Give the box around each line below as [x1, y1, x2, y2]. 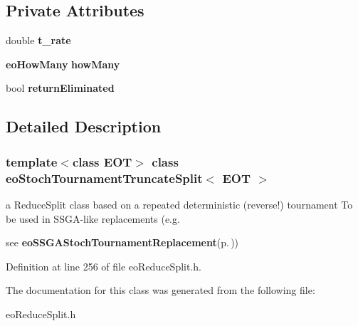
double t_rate [6, 33, 71, 48]
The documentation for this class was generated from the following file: [6, 283, 315, 298]
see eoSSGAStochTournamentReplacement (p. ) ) [6, 235, 239, 250]
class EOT [72, 152, 132, 170]
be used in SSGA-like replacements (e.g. [6, 211, 180, 226]
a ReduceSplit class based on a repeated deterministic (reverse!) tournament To [6, 196, 353, 211]
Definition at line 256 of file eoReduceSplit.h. [6, 258, 201, 273]
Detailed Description [6, 115, 162, 137]
